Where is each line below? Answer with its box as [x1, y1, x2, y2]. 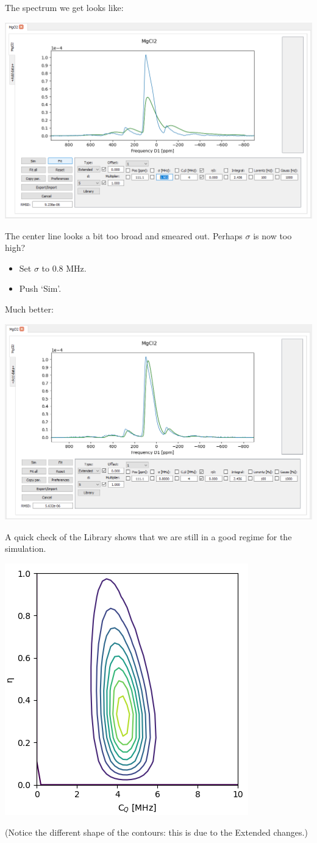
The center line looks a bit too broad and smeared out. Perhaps [5, 229, 243, 242]
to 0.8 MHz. [41, 261, 87, 274]
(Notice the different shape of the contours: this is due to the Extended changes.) [5, 825, 308, 838]
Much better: [5, 303, 54, 315]
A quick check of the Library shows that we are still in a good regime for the [5, 530, 292, 543]
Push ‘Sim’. [19, 282, 62, 295]
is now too [253, 229, 292, 242]
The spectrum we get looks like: [5, 1, 124, 13]
